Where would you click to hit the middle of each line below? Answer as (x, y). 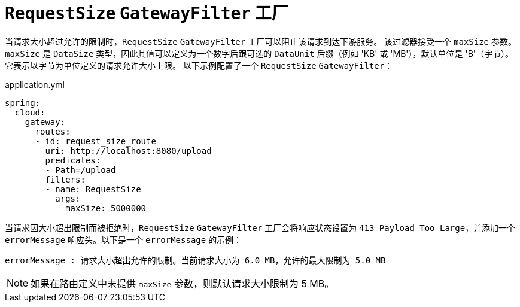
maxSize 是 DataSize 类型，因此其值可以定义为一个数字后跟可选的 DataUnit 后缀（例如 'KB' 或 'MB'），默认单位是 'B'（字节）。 (259, 53)
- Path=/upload (80, 170)
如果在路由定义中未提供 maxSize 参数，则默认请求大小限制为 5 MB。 (183, 283)
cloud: (30, 112)
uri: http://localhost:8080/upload (128, 151)
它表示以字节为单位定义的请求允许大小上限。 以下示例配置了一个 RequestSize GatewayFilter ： (199, 65)
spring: (23, 103)
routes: (53, 131)
